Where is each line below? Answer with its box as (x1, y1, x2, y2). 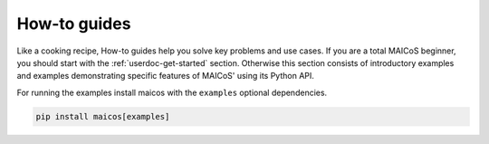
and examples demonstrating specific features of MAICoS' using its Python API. (16, 71, 314, 82)
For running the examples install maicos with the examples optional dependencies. (16, 87, 328, 98)
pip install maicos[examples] (35, 111, 170, 121)
